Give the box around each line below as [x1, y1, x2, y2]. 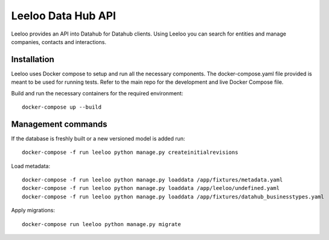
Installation [11, 54, 54, 65]
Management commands [11, 119, 108, 129]
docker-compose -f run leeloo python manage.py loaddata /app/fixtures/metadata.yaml [22, 177, 283, 183]
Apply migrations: [11, 207, 56, 214]
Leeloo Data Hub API [11, 9, 117, 22]
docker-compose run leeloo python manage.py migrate [22, 221, 181, 227]
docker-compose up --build [22, 104, 102, 111]
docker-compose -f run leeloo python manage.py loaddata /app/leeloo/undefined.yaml [22, 185, 280, 192]
